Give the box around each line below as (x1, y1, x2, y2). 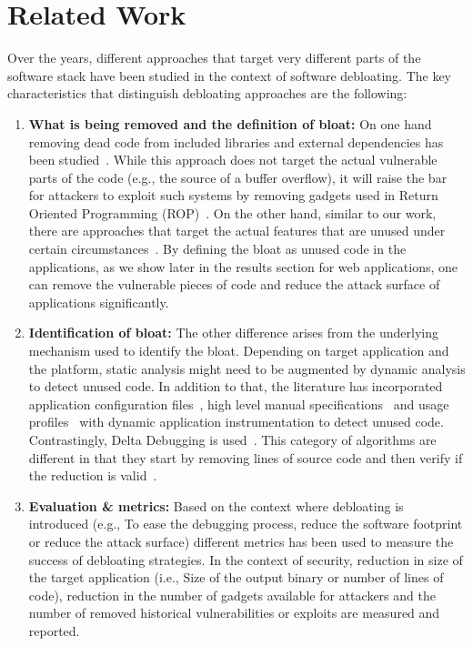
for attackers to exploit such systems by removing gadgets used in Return (28, 186, 438, 205)
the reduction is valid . (28, 466, 157, 485)
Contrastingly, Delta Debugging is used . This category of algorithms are (28, 430, 437, 449)
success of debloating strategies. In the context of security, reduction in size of (28, 550, 463, 569)
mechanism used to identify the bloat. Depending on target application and (28, 341, 449, 360)
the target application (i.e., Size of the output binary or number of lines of (28, 568, 444, 587)
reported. (28, 621, 80, 640)
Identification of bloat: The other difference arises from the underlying (28, 323, 438, 342)
